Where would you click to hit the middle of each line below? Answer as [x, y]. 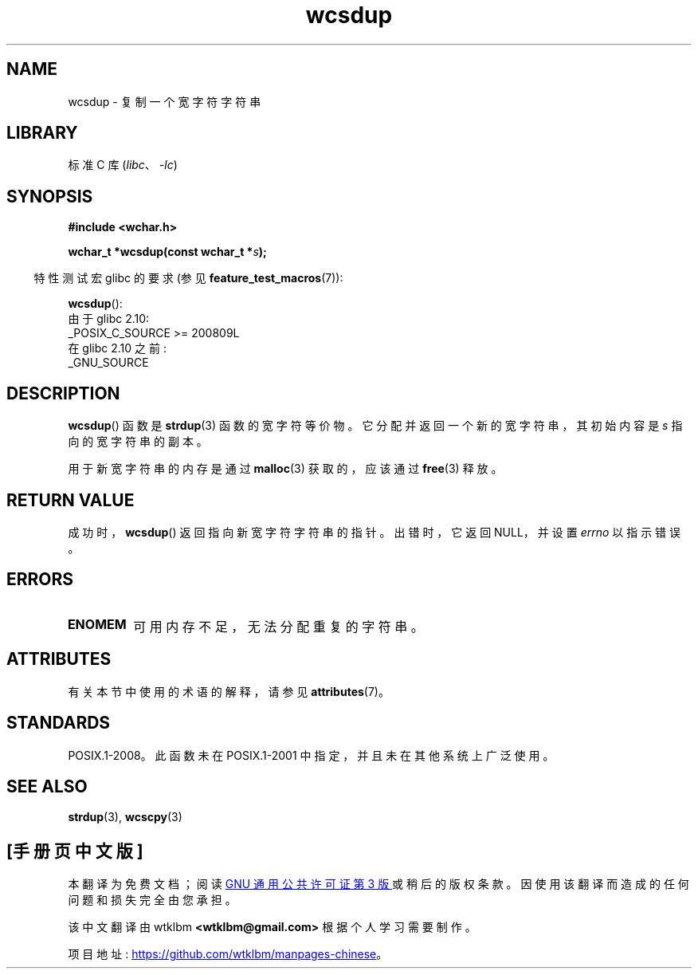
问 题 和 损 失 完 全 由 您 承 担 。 [152, 900]
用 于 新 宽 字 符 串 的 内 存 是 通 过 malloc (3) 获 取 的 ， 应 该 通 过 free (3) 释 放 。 [285, 469]
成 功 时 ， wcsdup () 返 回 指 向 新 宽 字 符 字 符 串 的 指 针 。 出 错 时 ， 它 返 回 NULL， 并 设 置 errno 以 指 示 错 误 [374, 532]
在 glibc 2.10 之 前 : [117, 348]
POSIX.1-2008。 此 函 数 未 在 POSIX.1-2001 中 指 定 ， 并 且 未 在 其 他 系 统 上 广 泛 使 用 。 [311, 755]
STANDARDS [59, 723]
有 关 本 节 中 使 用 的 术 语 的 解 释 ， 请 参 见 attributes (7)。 [229, 691]
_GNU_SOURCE [108, 363]
